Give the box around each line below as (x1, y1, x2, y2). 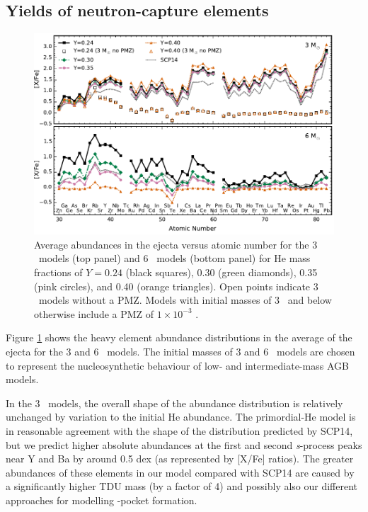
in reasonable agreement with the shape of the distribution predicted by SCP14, (6, 423, 353, 438)
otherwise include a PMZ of (34, 306, 154, 321)
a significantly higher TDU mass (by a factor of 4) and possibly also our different (6, 479, 358, 494)
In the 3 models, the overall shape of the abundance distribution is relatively (6, 395, 343, 410)
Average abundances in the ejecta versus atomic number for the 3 (34, 237, 318, 251)
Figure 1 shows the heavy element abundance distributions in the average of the (6, 330, 352, 345)
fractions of (34, 265, 83, 280)
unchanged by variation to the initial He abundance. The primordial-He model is (6, 409, 356, 424)
